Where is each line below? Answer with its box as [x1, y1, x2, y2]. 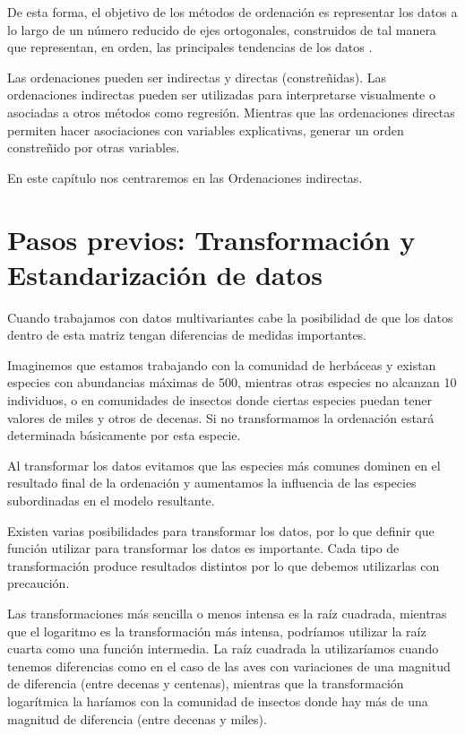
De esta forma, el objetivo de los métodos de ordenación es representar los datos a [7, 3, 458, 21]
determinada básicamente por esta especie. [7, 426, 241, 445]
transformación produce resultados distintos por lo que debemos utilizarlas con [7, 556, 440, 575]
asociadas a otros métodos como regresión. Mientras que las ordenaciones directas [7, 102, 455, 121]
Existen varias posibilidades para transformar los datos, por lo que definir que [7, 521, 435, 540]
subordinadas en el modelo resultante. [7, 491, 215, 509]
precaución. [7, 574, 70, 592]
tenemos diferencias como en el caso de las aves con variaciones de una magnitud [7, 656, 451, 675]
